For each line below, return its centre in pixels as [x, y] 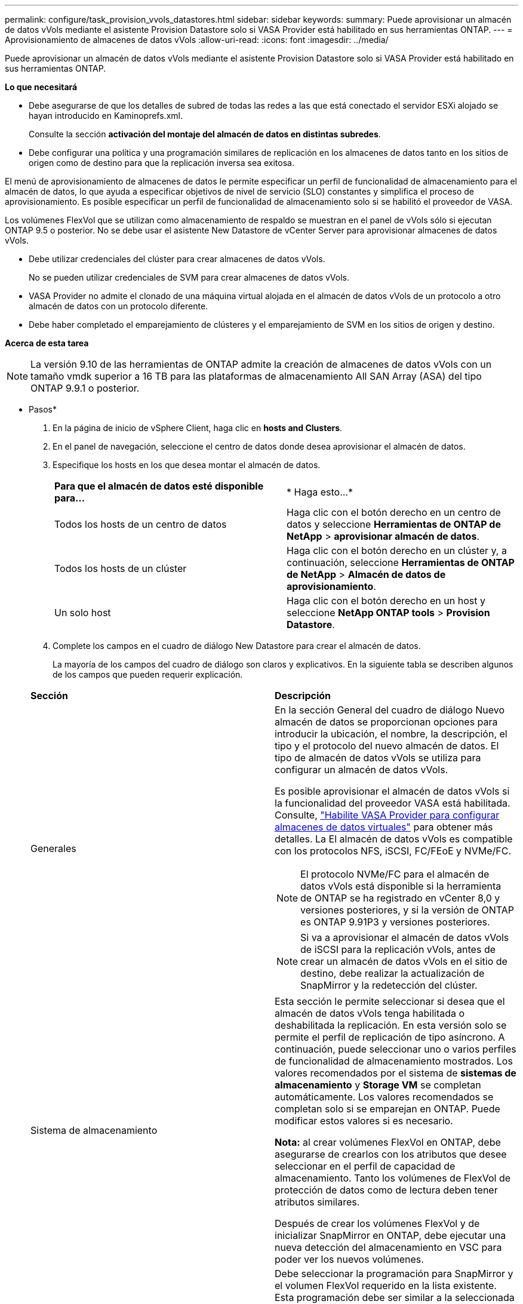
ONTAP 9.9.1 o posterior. [85, 388]
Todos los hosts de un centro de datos [141, 524]
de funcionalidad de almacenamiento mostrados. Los [394, 1061]
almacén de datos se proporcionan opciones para [386, 722]
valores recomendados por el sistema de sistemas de [396, 1073]
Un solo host [83, 613]
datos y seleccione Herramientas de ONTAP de [394, 524]
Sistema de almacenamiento [94, 1130]
